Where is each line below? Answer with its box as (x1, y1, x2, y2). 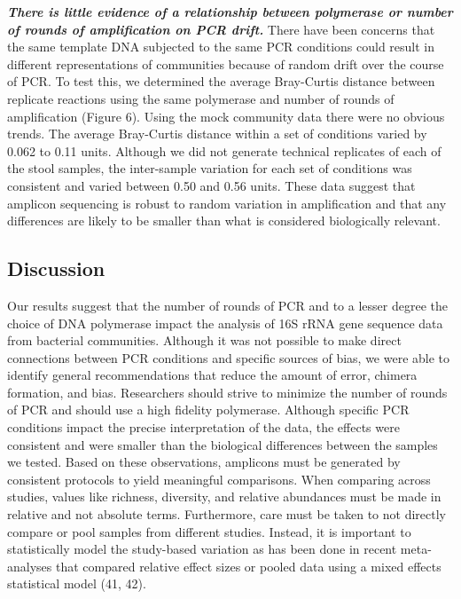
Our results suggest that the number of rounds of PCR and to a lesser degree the (7, 296, 448, 314)
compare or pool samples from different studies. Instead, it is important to (7, 522, 411, 540)
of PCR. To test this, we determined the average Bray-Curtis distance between (7, 72, 435, 91)
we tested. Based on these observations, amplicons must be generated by (7, 453, 401, 471)
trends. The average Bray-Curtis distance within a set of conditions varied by (7, 124, 427, 143)
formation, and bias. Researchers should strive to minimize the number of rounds (7, 382, 448, 401)
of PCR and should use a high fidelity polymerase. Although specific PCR (7, 400, 410, 419)
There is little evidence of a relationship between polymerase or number (7, 3, 453, 20)
